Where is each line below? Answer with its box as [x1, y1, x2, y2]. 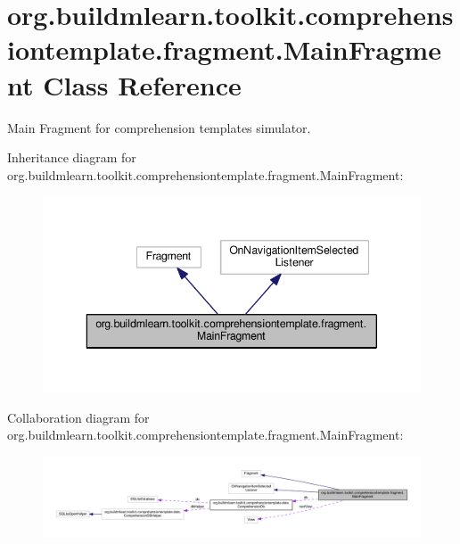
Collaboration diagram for [7, 408, 150, 426]
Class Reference [43, 66, 242, 103]
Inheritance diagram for [7, 148, 136, 167]
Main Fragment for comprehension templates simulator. [7, 118, 311, 136]
